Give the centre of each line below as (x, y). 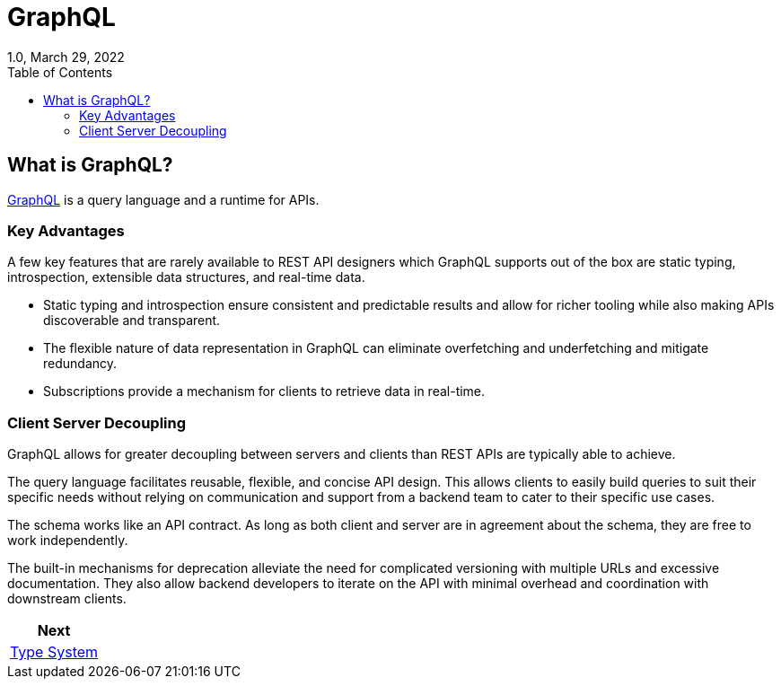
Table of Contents (60, 72)
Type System (54, 652)
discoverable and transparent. (132, 321)
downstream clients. (67, 599)
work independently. (68, 541)
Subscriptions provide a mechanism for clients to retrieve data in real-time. (264, 391)
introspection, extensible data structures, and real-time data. (186, 277)
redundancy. (80, 364)
